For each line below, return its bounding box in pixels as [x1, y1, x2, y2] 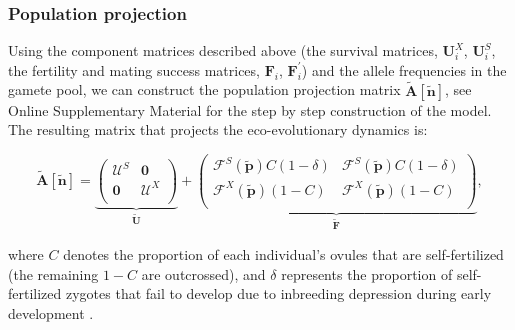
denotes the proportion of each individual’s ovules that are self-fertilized [63, 243, 504, 264]
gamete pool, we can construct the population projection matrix [8, 79, 401, 100]
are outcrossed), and [141, 263, 266, 284]
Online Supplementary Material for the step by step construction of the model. [8, 99, 492, 120]
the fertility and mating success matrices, [8, 59, 260, 80]
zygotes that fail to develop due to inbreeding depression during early [65, 283, 492, 304]
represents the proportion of [281, 263, 453, 284]
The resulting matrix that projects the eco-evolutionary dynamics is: [8, 119, 428, 140]
